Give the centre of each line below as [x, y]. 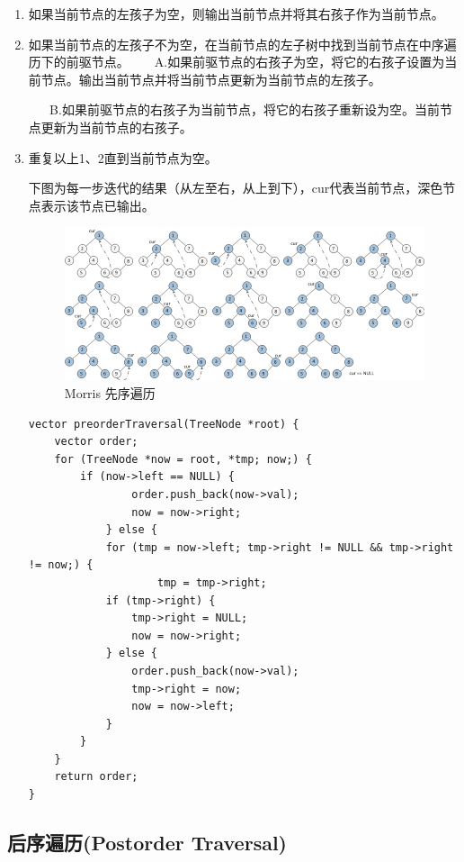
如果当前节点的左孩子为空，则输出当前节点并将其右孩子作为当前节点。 [236, 14]
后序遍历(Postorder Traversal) [147, 843]
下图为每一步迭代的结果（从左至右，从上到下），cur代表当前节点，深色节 [242, 188]
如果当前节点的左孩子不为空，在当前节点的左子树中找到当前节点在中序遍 [242, 44]
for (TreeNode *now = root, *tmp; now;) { [183, 459]
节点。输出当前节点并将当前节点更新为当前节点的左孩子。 [211, 79]
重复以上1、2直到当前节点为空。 [123, 157]
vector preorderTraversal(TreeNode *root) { [164, 424]
